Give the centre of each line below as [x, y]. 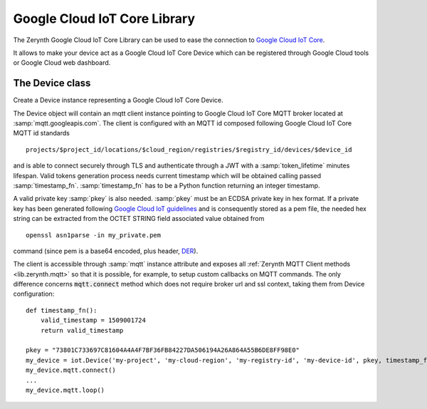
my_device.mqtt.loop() [65, 390]
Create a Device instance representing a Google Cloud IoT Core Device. [118, 100]
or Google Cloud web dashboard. [62, 63]
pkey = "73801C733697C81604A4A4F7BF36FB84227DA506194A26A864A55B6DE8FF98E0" [163, 350]
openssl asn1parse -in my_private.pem [94, 235]
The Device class [52, 83]
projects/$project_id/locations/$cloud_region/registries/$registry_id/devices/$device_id [189, 149]
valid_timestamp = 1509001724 [93, 320]
